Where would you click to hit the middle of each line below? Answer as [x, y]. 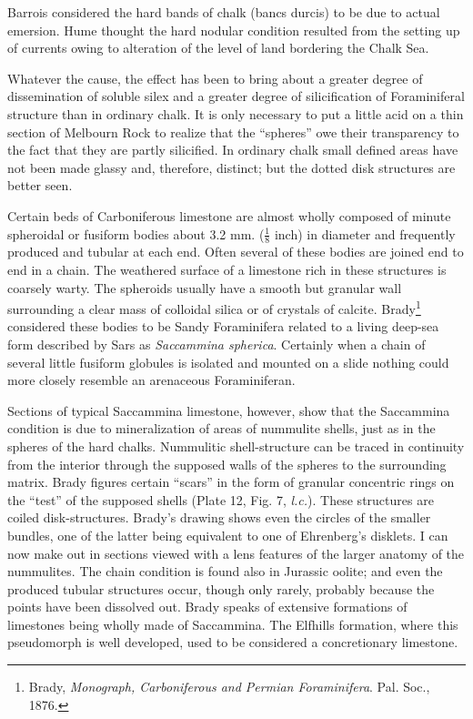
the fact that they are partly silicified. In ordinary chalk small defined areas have [233, 150]
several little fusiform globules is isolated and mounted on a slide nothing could [228, 362]
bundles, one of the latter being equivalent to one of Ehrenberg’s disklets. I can [228, 535]
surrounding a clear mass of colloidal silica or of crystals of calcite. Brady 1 [214, 307]
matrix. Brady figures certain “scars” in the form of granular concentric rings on [231, 482]
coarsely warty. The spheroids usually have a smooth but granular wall [205, 287]
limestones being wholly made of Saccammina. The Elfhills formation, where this [233, 624]
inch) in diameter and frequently [365, 233]
